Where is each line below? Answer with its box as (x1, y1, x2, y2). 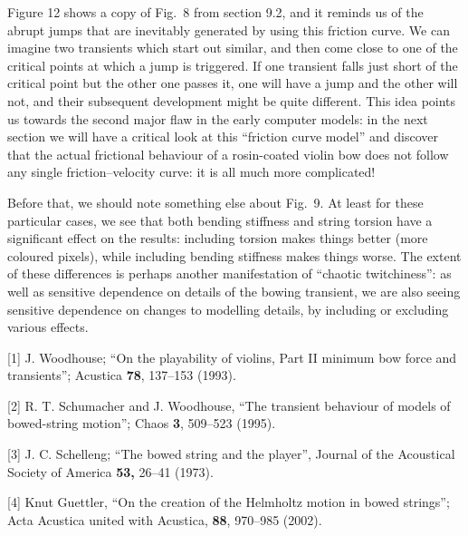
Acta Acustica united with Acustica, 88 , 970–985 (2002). (7, 510, 322, 529)
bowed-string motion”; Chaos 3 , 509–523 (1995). (7, 414, 276, 433)
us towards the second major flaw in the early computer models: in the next (7, 109, 428, 128)
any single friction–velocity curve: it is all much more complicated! (7, 162, 376, 181)
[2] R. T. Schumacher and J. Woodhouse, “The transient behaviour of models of (7, 395, 451, 414)
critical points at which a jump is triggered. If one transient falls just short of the (7, 55, 458, 74)
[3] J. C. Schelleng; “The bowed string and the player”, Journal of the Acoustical (7, 444, 455, 463)
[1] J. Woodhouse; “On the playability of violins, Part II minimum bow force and (7, 347, 457, 366)
